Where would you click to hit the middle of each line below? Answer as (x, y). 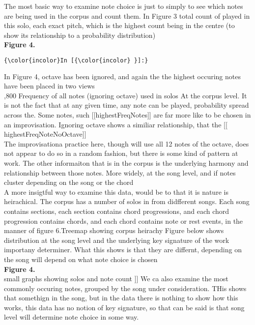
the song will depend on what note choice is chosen (81, 259)
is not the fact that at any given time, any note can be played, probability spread (127, 105)
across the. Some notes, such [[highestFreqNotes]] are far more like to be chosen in (127, 115)
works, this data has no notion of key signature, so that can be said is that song (124, 307)
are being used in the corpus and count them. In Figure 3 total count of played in (127, 15)
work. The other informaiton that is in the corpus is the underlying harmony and (126, 162)
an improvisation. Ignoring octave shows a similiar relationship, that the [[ (116, 124)
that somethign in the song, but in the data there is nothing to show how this (121, 298)
